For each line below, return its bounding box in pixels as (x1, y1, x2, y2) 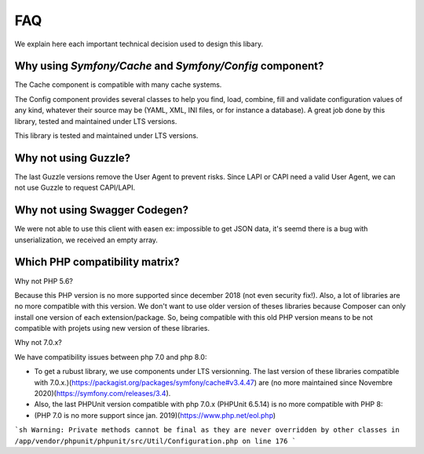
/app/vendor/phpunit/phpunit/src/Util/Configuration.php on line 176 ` (14, 436, 297, 445)
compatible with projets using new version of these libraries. (14, 324, 210, 333)
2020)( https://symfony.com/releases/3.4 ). (34, 389, 171, 398)
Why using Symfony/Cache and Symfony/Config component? (14, 60, 324, 73)
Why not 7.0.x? (14, 338, 63, 347)
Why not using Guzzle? (14, 151, 131, 165)
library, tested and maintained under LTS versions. (14, 116, 177, 125)
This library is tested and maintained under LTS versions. (14, 131, 199, 140)
